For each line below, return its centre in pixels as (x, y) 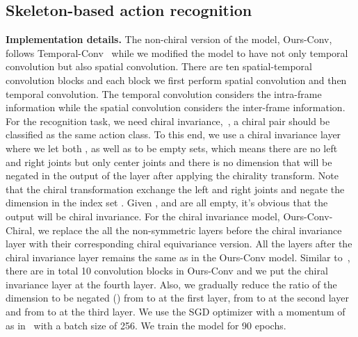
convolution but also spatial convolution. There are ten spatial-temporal (159, 66)
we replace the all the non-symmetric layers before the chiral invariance (190, 230)
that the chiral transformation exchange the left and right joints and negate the (175, 189)
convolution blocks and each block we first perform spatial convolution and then (176, 80)
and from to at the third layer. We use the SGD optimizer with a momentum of (176, 312)
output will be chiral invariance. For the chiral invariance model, (143, 216)
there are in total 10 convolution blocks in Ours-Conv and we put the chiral (167, 271)
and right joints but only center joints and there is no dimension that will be (169, 162)
